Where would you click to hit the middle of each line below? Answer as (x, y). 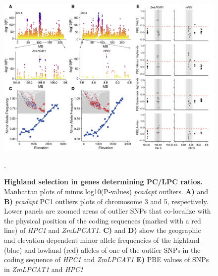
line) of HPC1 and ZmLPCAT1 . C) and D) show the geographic (103, 230)
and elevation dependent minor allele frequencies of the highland (102, 240)
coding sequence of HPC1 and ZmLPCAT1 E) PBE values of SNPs (107, 259)
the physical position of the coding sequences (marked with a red (103, 220)
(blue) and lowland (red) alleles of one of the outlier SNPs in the (102, 249)
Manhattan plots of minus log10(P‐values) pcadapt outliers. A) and (106, 192)
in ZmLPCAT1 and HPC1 (44, 269)
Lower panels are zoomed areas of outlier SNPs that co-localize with (108, 211)
